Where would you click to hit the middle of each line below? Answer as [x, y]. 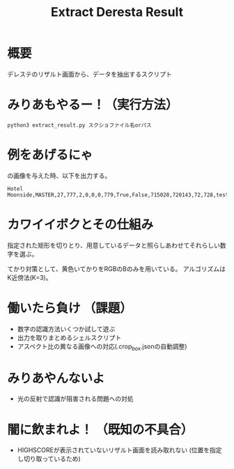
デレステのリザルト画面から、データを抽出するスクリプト [89, 74]
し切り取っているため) [49, 459]
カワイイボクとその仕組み [80, 224]
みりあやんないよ [56, 378]
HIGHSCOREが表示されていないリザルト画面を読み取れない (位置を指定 [119, 450]
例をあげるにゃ [50, 155]
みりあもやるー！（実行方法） [93, 105]
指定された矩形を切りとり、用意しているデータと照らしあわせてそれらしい [114, 245]
